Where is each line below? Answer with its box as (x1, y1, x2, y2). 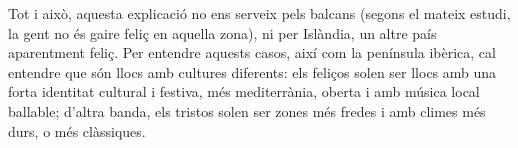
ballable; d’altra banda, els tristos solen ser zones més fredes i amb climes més (8, 100, 486, 121)
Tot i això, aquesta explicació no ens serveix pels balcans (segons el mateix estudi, (8, 3, 511, 23)
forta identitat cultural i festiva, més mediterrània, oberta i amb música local (8, 81, 480, 102)
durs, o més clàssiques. (8, 120, 146, 141)
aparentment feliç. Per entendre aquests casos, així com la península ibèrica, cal (8, 42, 496, 63)
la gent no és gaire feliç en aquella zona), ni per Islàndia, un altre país (8, 22, 437, 43)
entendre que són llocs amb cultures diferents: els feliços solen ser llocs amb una (8, 61, 497, 82)
